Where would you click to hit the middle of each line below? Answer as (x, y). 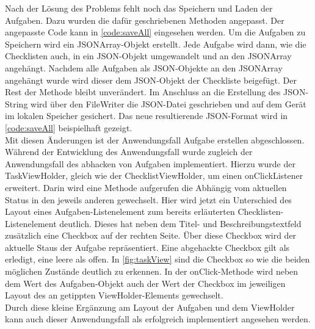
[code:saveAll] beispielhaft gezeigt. (69, 127)
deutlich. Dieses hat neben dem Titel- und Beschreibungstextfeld (180, 223)
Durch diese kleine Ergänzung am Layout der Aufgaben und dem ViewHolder (150, 307)
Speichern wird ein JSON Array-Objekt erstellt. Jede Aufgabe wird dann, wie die (156, 44)
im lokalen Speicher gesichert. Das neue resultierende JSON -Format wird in (147, 116)
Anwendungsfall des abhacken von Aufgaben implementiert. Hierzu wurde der (150, 163)
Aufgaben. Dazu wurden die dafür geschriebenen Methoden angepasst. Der (145, 20)
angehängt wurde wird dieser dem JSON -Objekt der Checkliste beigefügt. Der (151, 80)
